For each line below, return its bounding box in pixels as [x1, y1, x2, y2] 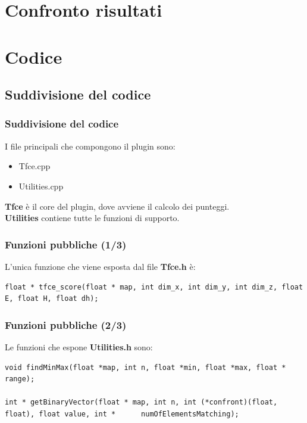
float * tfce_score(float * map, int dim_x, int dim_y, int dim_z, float [5, 282, 303, 291]
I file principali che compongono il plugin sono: [5, 139, 176, 152]
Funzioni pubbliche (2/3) [5, 317, 127, 332]
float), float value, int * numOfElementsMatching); [5, 409, 239, 418]
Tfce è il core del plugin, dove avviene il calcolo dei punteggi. [5, 200, 230, 212]
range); [5, 375, 35, 384]
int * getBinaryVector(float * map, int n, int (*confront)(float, [5, 398, 278, 407]
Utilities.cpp [18, 179, 64, 192]
